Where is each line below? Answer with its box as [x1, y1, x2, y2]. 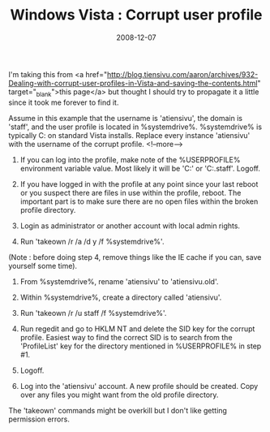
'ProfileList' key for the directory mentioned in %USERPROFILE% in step [19, 341, 262, 351]
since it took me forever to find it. [8, 97, 119, 107]
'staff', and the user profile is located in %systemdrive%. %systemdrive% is [8, 122, 262, 132]
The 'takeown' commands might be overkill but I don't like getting [8, 405, 227, 415]
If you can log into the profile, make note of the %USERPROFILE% [19, 154, 241, 164]
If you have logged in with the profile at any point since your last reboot [19, 179, 259, 188]
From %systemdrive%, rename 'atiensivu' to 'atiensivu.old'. [19, 276, 219, 286]
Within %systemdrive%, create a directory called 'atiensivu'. [19, 292, 222, 302]
